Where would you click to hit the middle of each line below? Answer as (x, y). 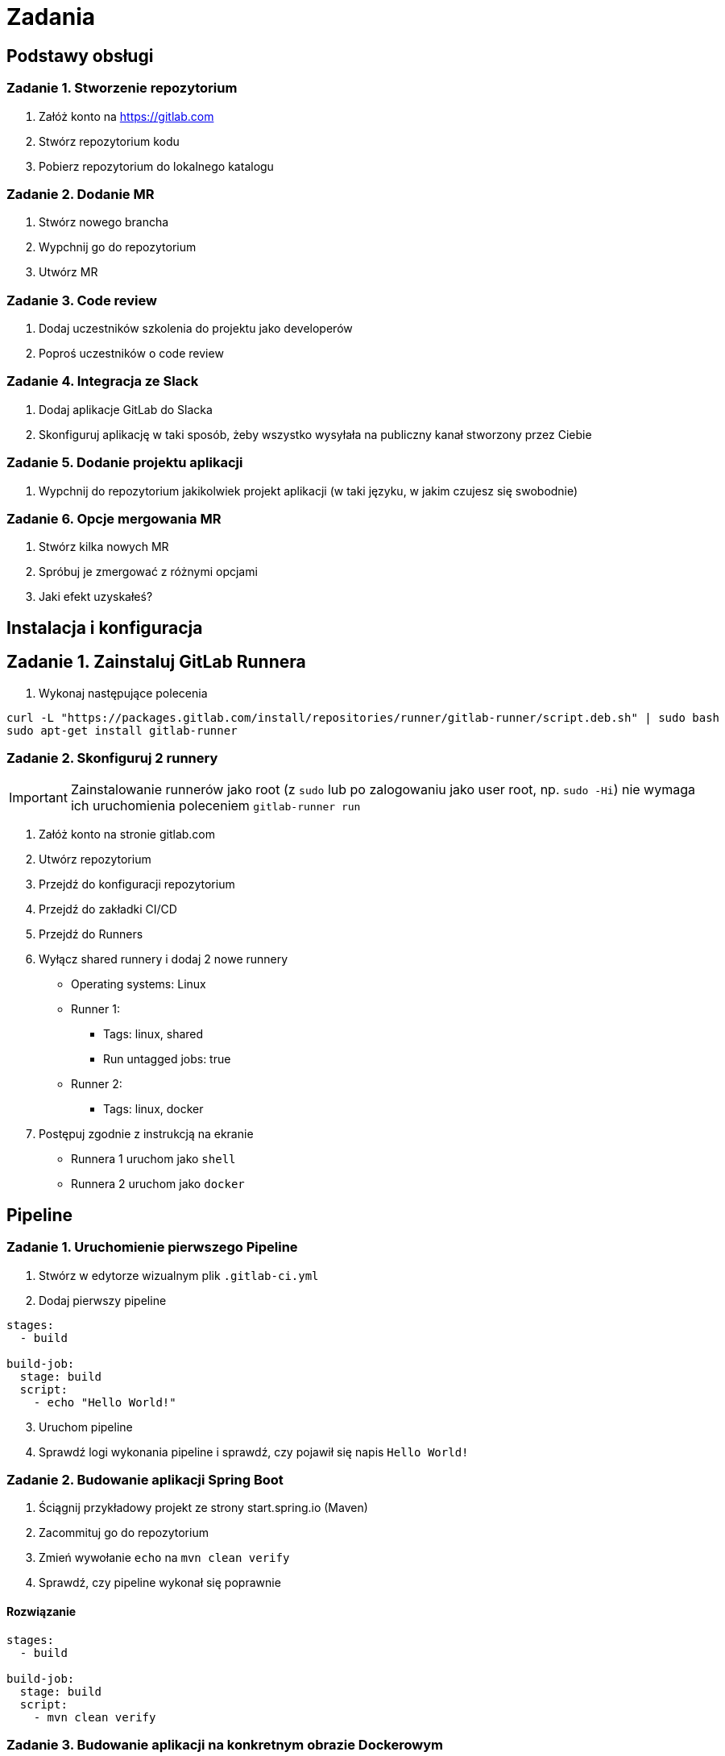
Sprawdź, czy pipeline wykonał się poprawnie (160, 1583)
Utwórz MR (68, 272)
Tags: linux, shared (153, 1034)
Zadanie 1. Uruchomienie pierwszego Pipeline (152, 1247)
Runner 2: (97, 1084)
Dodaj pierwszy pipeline (103, 1300)
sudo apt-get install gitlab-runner (122, 730)
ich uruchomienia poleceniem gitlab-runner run (215, 806)
